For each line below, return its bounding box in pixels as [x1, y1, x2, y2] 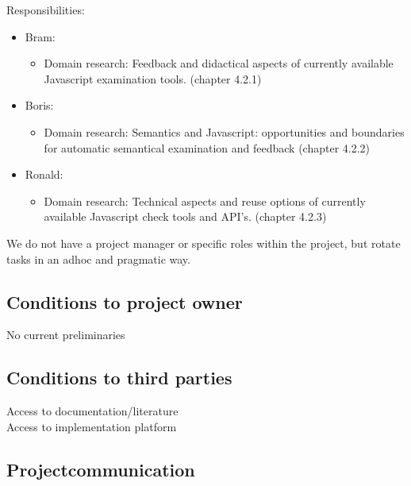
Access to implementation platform [6, 418, 177, 434]
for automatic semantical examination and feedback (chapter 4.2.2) [44, 139, 371, 156]
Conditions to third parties [6, 365, 232, 390]
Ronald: [25, 166, 63, 183]
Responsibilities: [6, 2, 85, 17]
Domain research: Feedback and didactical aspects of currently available [44, 55, 394, 71]
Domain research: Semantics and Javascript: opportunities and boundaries [44, 123, 405, 140]
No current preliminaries [6, 326, 125, 343]
